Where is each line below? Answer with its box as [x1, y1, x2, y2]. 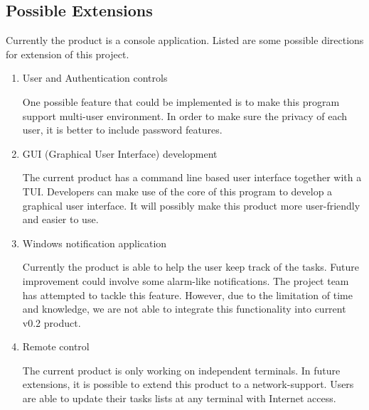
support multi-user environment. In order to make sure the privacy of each [22, 108, 348, 123]
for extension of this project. [6, 46, 129, 61]
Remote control [22, 339, 90, 354]
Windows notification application [22, 235, 167, 250]
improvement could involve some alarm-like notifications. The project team [22, 273, 349, 288]
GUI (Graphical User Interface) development [22, 146, 218, 161]
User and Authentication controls [22, 70, 168, 85]
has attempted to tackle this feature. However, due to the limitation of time [22, 287, 353, 302]
